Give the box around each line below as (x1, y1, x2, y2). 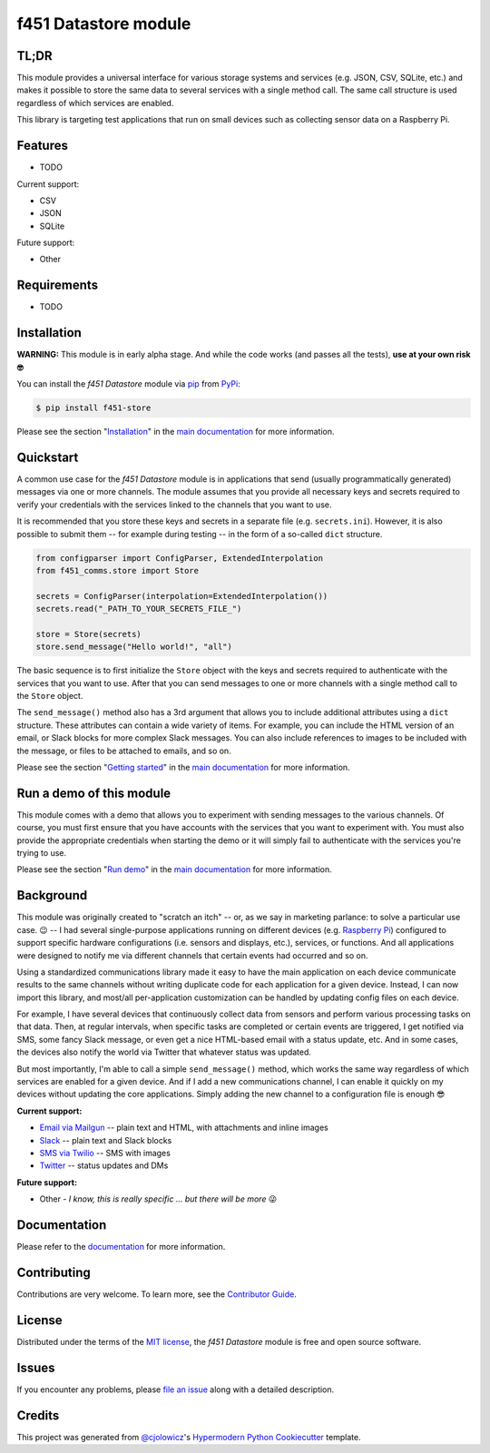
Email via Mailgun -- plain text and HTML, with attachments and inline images (39, 1122, 328, 1134)
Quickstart (16, 449, 79, 465)
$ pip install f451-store (35, 403, 152, 413)
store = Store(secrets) (35, 629, 142, 639)
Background (16, 888, 88, 903)
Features (16, 138, 68, 153)
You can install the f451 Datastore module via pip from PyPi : (16, 378, 240, 389)
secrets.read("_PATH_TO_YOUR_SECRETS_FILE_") (35, 604, 242, 614)
